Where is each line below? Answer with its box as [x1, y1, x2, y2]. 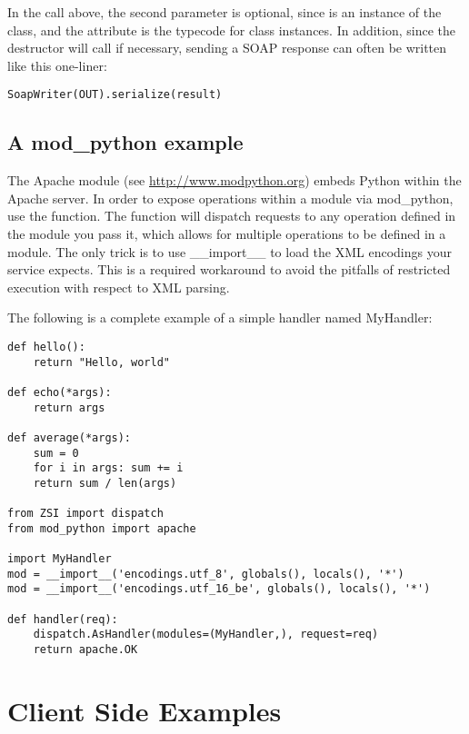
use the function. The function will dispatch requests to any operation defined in [7, 206, 456, 225]
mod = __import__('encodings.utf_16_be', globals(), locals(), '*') [7, 582, 431, 596]
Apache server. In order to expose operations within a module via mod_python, [7, 188, 454, 207]
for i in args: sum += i [33, 461, 184, 475]
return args [33, 401, 105, 414]
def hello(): [7, 340, 85, 353]
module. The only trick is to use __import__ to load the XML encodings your [7, 242, 452, 261]
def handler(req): [7, 612, 118, 626]
